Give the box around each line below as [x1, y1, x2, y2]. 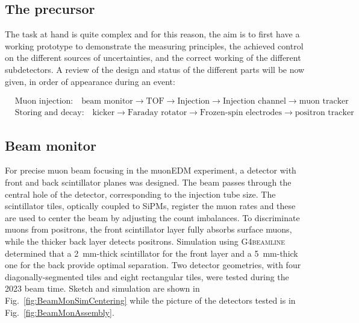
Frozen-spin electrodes [199, 108, 283, 118]
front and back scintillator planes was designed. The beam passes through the [5, 176, 292, 189]
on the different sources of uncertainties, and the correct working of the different [5, 51, 301, 64]
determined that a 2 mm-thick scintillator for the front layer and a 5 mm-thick [5, 246, 298, 259]
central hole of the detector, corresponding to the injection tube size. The [5, 187, 276, 200]
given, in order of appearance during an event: [5, 75, 175, 87]
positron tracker [295, 108, 354, 118]
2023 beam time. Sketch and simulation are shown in [5, 282, 200, 295]
